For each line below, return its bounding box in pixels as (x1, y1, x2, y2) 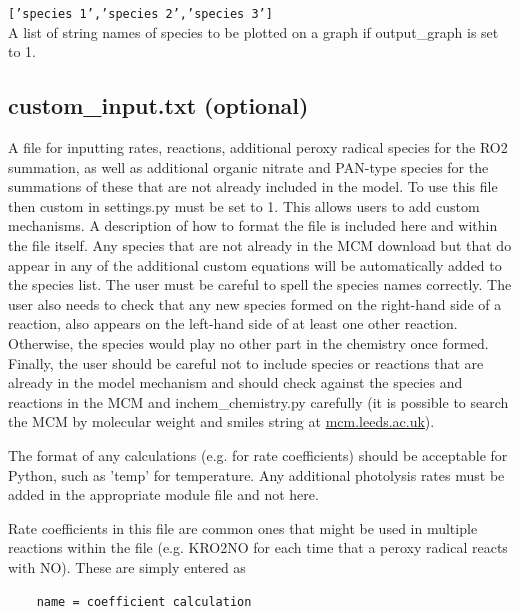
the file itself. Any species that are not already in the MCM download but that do (8, 235, 512, 256)
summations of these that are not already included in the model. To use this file (8, 176, 498, 197)
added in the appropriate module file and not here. (8, 484, 319, 505)
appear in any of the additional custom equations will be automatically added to (8, 254, 502, 275)
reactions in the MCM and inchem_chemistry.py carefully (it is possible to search (8, 391, 509, 412)
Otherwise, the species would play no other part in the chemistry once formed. (8, 332, 489, 353)
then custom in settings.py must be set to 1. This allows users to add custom (8, 195, 480, 216)
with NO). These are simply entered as (8, 556, 246, 577)
